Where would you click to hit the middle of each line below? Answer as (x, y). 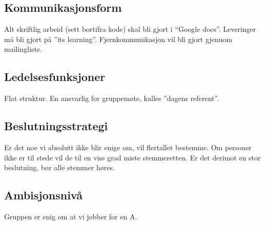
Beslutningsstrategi (56, 126)
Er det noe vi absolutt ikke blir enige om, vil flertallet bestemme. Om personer (128, 147)
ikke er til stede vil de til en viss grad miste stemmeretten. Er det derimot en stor (132, 157)
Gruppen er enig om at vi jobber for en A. (71, 216)
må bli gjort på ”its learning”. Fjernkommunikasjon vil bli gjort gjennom (118, 39)
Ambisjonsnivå (44, 195)
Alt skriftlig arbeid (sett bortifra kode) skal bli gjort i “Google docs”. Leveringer (130, 29)
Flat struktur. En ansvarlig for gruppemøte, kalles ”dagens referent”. (112, 98)
